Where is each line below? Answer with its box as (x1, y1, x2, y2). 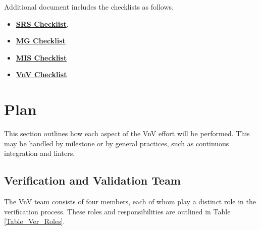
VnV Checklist (16, 69, 67, 80)
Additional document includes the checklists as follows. (4, 2, 174, 12)
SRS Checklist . (16, 18, 69, 29)
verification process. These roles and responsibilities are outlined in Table (4, 206, 231, 216)
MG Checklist (16, 35, 66, 46)
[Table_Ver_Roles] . (4, 216, 65, 226)
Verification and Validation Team (4, 172, 181, 188)
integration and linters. (4, 148, 75, 158)
